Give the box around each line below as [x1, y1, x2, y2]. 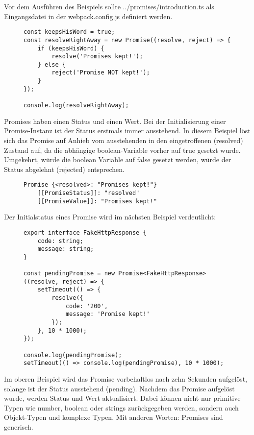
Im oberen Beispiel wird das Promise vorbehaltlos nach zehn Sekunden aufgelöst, [4, 374, 247, 384]
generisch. [4, 422, 33, 432]
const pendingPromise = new [24, 270, 115, 277]
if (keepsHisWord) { [37, 45, 104, 52]
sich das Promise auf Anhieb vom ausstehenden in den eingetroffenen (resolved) [4, 135, 243, 145]
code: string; [37, 237, 83, 244]
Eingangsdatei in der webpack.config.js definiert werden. [4, 11, 173, 21]
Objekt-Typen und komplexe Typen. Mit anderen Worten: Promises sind [4, 412, 223, 422]
